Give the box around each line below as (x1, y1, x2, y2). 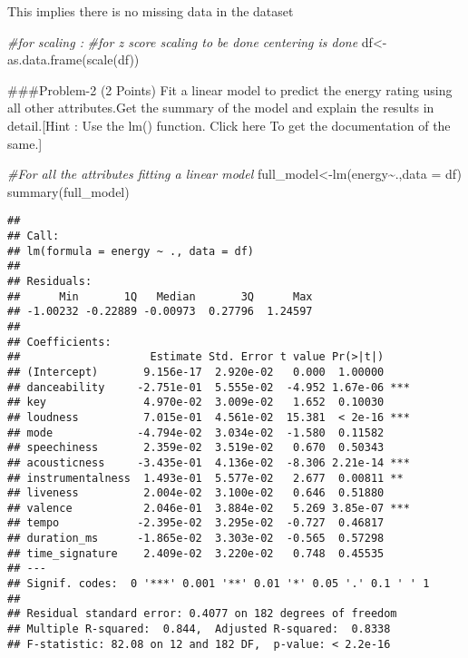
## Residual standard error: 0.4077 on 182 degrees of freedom (7, 607, 397, 621)
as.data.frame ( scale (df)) (7, 50, 140, 69)
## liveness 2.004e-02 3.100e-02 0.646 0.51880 (7, 486, 385, 500)
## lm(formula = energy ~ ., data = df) (7, 244, 255, 258)
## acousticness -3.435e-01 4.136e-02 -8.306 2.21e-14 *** (7, 456, 410, 469)
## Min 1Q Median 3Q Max (7, 290, 313, 303)
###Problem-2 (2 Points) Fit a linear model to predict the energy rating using (7, 80, 453, 99)
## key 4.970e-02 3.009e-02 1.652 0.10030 (7, 396, 385, 409)
